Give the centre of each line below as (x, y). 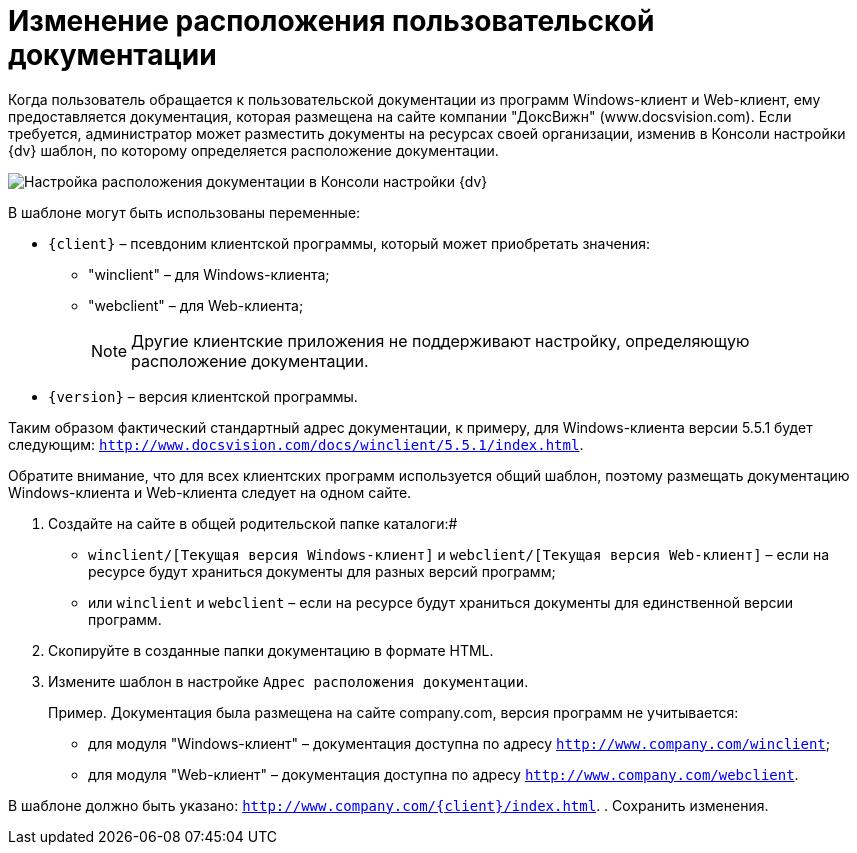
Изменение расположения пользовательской (331, 21)
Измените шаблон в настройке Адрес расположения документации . (288, 681)
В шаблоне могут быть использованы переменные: (184, 212)
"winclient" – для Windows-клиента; (209, 274)
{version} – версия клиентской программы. (203, 396)
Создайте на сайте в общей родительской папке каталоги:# (253, 523)
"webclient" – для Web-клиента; (196, 305)
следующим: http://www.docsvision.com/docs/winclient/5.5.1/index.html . (296, 444)
